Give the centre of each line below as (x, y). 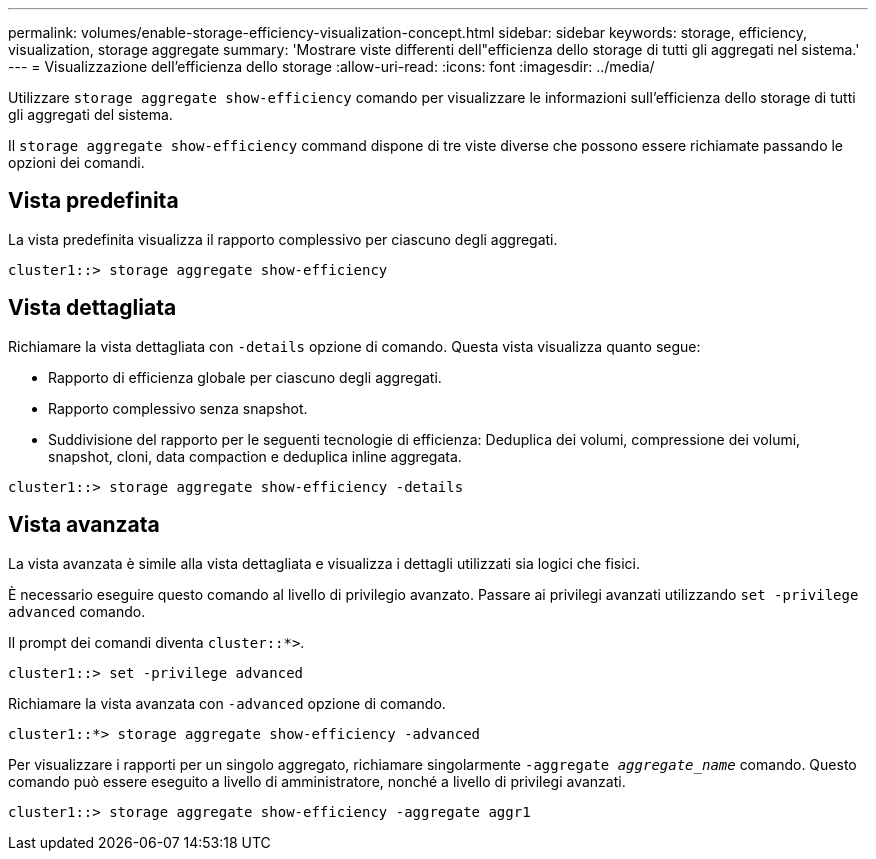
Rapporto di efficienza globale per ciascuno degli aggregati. (245, 377)
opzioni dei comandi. (76, 162)
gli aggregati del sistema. (90, 114)
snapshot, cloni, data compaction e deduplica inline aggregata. (255, 456)
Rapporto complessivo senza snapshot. (178, 408)
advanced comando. (77, 611)
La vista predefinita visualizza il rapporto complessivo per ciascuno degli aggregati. (283, 239)
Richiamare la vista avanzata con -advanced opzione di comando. (227, 703)
